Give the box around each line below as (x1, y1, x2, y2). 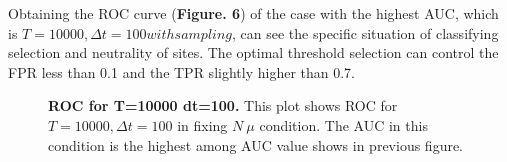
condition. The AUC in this (259, 114, 428, 135)
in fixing (177, 114, 228, 135)
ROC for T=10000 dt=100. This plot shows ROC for (48, 95, 398, 116)
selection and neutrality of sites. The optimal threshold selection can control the (8, 42, 499, 63)
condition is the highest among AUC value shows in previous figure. (48, 134, 464, 155)
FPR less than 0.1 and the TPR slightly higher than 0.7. (8, 61, 355, 82)
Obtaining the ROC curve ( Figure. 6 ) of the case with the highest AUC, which (8, 3, 499, 23)
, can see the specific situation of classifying (232, 22, 499, 43)
